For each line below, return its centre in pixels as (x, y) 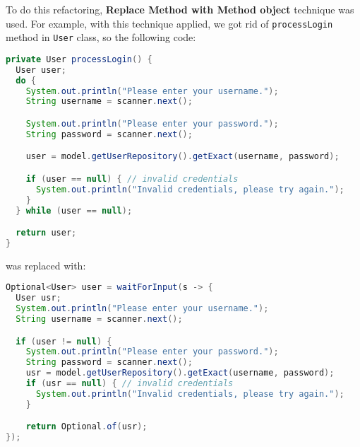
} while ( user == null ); (74, 210)
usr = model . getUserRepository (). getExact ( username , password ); (180, 373)
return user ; (46, 233)
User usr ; (38, 298)
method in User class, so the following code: (101, 37)
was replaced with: (46, 265)
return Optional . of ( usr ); (86, 427)
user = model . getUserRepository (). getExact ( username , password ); (182, 157)
